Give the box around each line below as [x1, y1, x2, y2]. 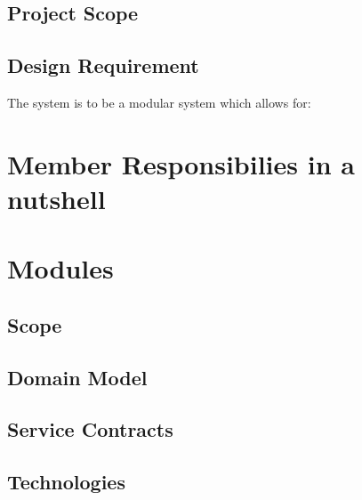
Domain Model [7, 363, 148, 391]
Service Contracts [7, 415, 173, 443]
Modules [7, 250, 114, 286]
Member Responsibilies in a [7, 145, 355, 181]
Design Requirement [7, 52, 199, 79]
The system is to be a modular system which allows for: [7, 93, 311, 111]
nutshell [7, 180, 106, 216]
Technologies [7, 468, 125, 496]
